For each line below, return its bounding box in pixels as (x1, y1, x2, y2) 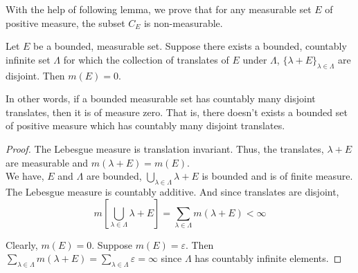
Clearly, (6, 237, 38, 252)
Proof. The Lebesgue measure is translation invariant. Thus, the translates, (6, 141, 324, 156)
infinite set (6, 52, 51, 66)
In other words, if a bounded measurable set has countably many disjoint (6, 91, 316, 106)
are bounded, (86, 169, 142, 183)
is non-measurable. (143, 15, 223, 30)
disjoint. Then (6, 68, 65, 82)
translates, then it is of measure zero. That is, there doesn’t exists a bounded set (6, 104, 348, 119)
